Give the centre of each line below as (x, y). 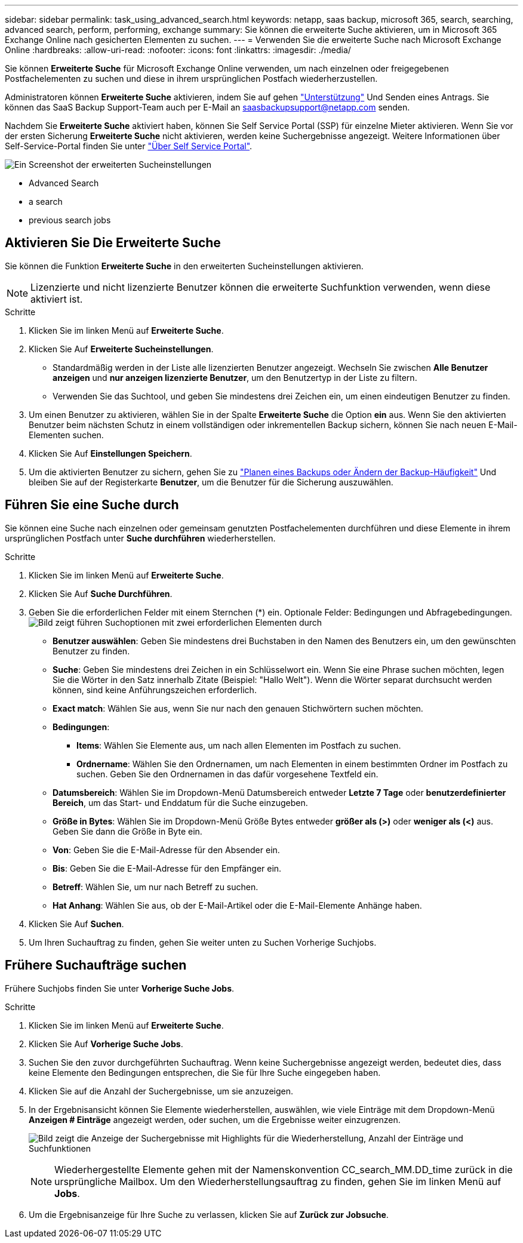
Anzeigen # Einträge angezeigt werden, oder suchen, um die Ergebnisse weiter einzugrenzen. (215, 1119)
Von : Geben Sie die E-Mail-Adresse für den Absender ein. (166, 850)
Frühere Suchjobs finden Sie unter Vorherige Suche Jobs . (120, 988)
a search (46, 201)
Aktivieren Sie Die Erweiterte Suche (113, 243)
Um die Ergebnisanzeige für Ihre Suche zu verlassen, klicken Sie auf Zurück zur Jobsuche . (209, 1214)
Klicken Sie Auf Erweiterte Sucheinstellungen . (121, 349)
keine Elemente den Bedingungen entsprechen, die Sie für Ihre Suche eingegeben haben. (205, 1072)
